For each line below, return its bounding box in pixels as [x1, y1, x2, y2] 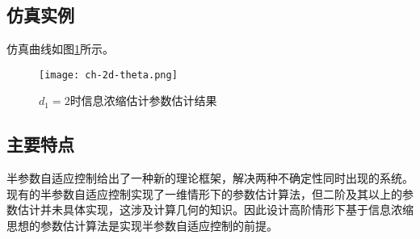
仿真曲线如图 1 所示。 [6, 40, 114, 57]
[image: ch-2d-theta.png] [39, 69, 178, 81]
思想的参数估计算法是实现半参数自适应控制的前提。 [6, 217, 278, 234]
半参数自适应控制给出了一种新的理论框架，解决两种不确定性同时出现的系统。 [6, 170, 414, 187]
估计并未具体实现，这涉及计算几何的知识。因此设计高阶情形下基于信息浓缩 [17, 201, 414, 218]
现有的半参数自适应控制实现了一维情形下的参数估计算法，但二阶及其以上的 [6, 185, 402, 202]
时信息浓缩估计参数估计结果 [69, 92, 217, 109]
